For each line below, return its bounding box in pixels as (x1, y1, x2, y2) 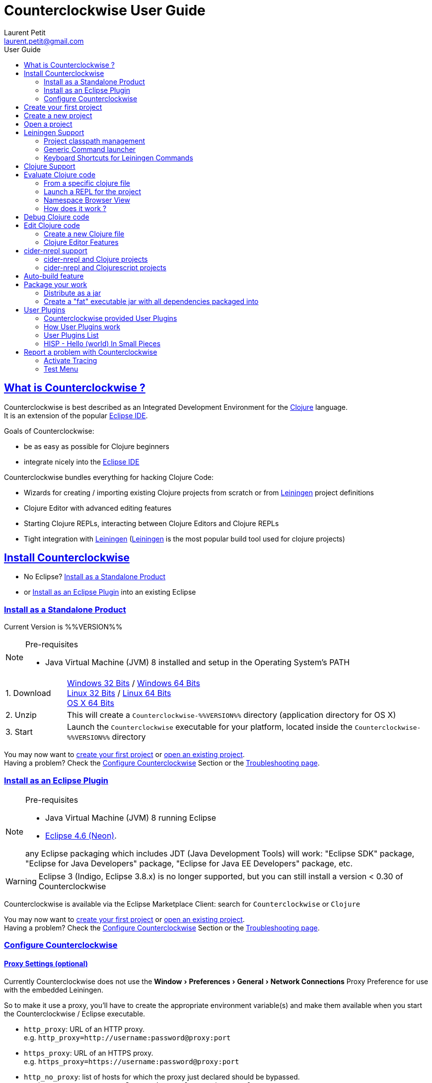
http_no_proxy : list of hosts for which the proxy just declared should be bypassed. (24, 1072, 300, 1081)
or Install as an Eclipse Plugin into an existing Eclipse (24, 588, 196, 597)
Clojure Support (24, 161, 75, 170)
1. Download (5, 688, 51, 698)
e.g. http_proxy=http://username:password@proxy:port (24, 1033, 231, 1042)
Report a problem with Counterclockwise (24, 347, 157, 356)
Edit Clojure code (24, 221, 80, 230)
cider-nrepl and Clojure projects (44, 254, 148, 263)
